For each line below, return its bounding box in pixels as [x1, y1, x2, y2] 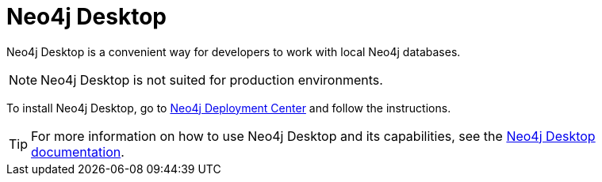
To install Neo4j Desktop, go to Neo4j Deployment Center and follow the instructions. [6, 100, 451, 115]
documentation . [31, 143, 125, 160]
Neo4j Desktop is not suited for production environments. [40, 71, 383, 88]
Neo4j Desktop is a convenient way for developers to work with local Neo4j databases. [6, 44, 461, 59]
